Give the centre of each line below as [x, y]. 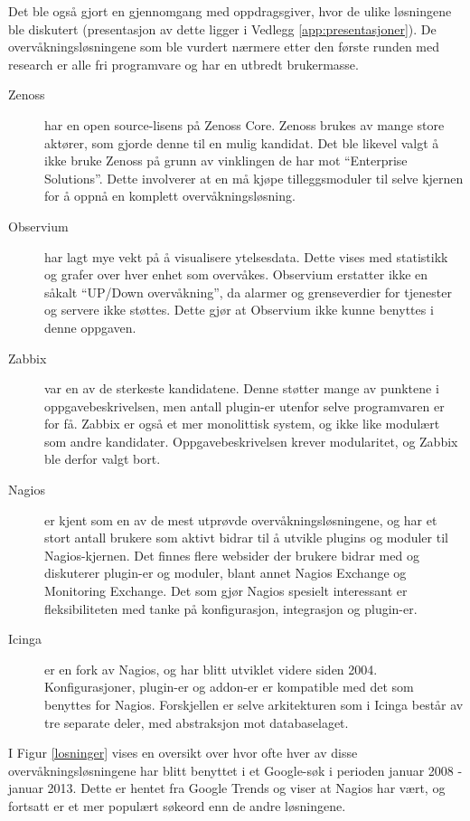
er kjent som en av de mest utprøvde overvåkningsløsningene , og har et [241, 519]
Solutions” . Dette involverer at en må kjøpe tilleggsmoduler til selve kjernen [254, 178]
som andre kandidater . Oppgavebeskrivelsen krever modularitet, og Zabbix [251, 441]
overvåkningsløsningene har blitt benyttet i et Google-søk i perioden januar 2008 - [235, 770]
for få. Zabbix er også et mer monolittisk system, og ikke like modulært [242, 424]
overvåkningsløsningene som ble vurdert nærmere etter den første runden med [224, 47]
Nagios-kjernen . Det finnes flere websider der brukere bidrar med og [232, 555]
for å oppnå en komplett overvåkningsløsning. [170, 196]
